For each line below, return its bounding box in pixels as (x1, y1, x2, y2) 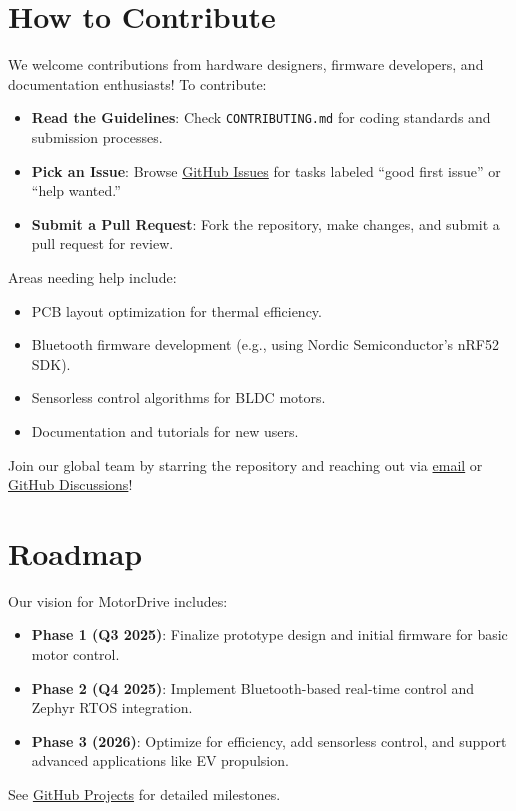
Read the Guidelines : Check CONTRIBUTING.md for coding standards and (31, 107, 491, 128)
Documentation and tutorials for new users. (31, 420, 299, 441)
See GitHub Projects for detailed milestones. (8, 783, 281, 804)
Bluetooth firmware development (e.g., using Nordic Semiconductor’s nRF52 (31, 334, 499, 355)
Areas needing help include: (8, 266, 177, 287)
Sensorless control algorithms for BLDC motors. (31, 387, 326, 408)
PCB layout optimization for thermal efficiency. (31, 300, 322, 321)
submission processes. (31, 126, 163, 147)
